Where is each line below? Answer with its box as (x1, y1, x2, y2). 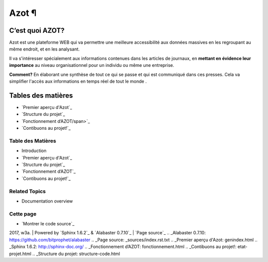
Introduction (21, 148, 47, 154)
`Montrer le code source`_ (21, 221, 74, 227)
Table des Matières (9, 137, 57, 144)
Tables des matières (9, 91, 73, 100)
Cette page (9, 210, 37, 217)
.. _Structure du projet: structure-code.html (32, 251, 120, 257)
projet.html (9, 251, 32, 257)
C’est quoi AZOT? (9, 26, 65, 35)
